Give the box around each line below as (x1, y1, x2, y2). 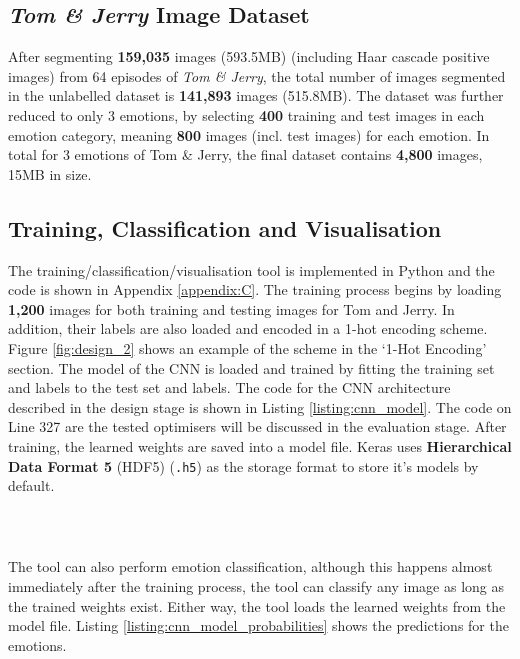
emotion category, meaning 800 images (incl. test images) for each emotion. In (8, 124, 490, 145)
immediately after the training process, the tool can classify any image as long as (8, 575, 504, 596)
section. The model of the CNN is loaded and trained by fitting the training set (8, 357, 495, 378)
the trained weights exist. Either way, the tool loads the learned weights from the (8, 595, 506, 616)
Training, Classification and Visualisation (8, 212, 442, 243)
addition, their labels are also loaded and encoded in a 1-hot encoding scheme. (8, 318, 488, 339)
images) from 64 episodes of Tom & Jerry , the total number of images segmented (8, 65, 506, 86)
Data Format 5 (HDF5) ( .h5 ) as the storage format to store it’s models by (8, 455, 479, 476)
